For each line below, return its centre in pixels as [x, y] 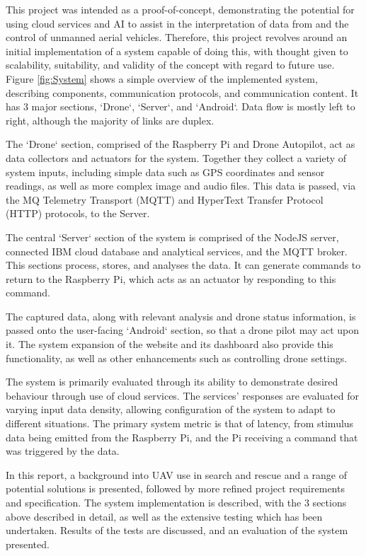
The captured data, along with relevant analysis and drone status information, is [181, 316]
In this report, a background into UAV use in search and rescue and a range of [176, 474]
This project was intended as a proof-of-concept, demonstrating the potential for [180, 9]
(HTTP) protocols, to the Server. [78, 213]
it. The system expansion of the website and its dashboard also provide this [170, 344]
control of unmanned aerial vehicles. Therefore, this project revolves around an [177, 37]
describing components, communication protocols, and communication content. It [182, 92]
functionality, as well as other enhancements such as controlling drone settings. [177, 358]
